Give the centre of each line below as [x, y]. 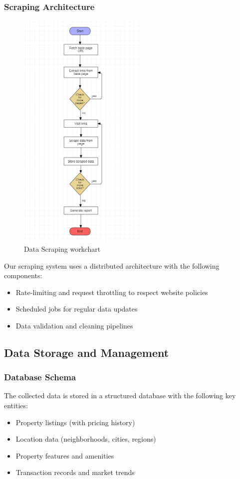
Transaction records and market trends [75, 472]
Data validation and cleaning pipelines [74, 325]
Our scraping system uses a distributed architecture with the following [112, 265]
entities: [16, 405]
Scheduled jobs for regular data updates [77, 309]
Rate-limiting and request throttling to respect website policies [112, 292]
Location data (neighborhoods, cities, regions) [86, 439]
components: [23, 275]
